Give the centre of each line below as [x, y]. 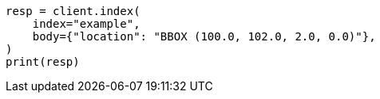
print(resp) [43, 62]
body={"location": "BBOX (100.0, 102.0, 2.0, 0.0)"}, [204, 36]
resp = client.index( [73, 11]
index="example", [86, 24]
